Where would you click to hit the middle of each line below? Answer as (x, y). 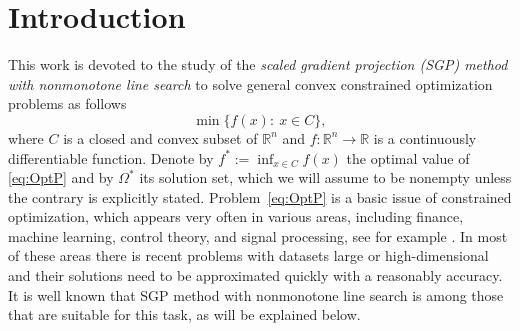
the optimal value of (408, 157)
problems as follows (67, 103)
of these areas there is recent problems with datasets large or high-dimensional (248, 255)
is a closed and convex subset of (160, 137)
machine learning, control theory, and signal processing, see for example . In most (258, 235)
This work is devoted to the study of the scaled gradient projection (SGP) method (258, 64)
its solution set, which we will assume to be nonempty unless (325, 177)
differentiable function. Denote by (111, 157)
